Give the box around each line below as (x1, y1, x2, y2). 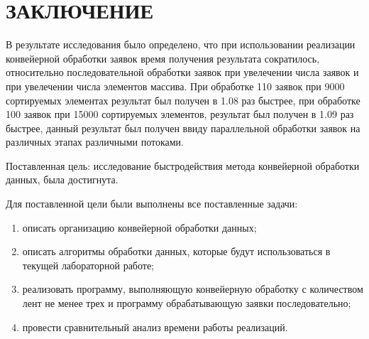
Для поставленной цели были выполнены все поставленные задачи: (6, 196, 298, 211)
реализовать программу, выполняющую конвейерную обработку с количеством (22, 281, 363, 296)
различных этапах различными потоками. (6, 134, 184, 149)
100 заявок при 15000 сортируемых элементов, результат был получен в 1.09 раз (6, 107, 354, 122)
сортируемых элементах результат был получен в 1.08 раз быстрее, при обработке (6, 92, 360, 107)
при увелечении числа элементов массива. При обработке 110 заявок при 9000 (6, 78, 345, 93)
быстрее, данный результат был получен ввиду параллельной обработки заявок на (6, 120, 360, 135)
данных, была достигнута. (6, 172, 119, 187)
